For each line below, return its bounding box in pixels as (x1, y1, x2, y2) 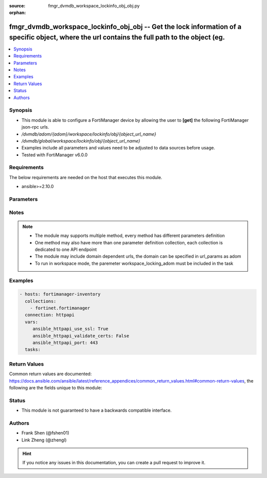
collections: (25, 298, 56, 304)
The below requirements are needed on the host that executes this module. (9, 174, 163, 180)
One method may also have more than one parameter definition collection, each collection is (35, 239, 223, 245)
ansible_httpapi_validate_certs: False (32, 333, 130, 338)
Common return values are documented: (9, 371, 92, 377)
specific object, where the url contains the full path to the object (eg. (9, 33, 225, 42)
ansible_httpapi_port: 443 (32, 340, 98, 345)
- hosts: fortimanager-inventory (19, 291, 101, 297)
